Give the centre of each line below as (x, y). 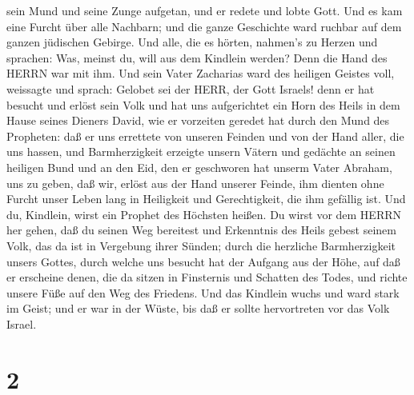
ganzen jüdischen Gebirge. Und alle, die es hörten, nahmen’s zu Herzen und (192, 42)
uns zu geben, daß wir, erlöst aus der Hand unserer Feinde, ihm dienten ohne (195, 183)
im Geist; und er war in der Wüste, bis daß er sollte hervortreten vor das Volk (198, 308)
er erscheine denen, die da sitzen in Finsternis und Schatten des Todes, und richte (207, 277)
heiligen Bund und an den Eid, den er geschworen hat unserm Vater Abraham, (199, 167)
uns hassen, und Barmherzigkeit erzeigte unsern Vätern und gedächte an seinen (201, 152)
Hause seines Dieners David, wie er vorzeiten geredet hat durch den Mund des (198, 120)
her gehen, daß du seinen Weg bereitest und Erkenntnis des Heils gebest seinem (201, 230)
